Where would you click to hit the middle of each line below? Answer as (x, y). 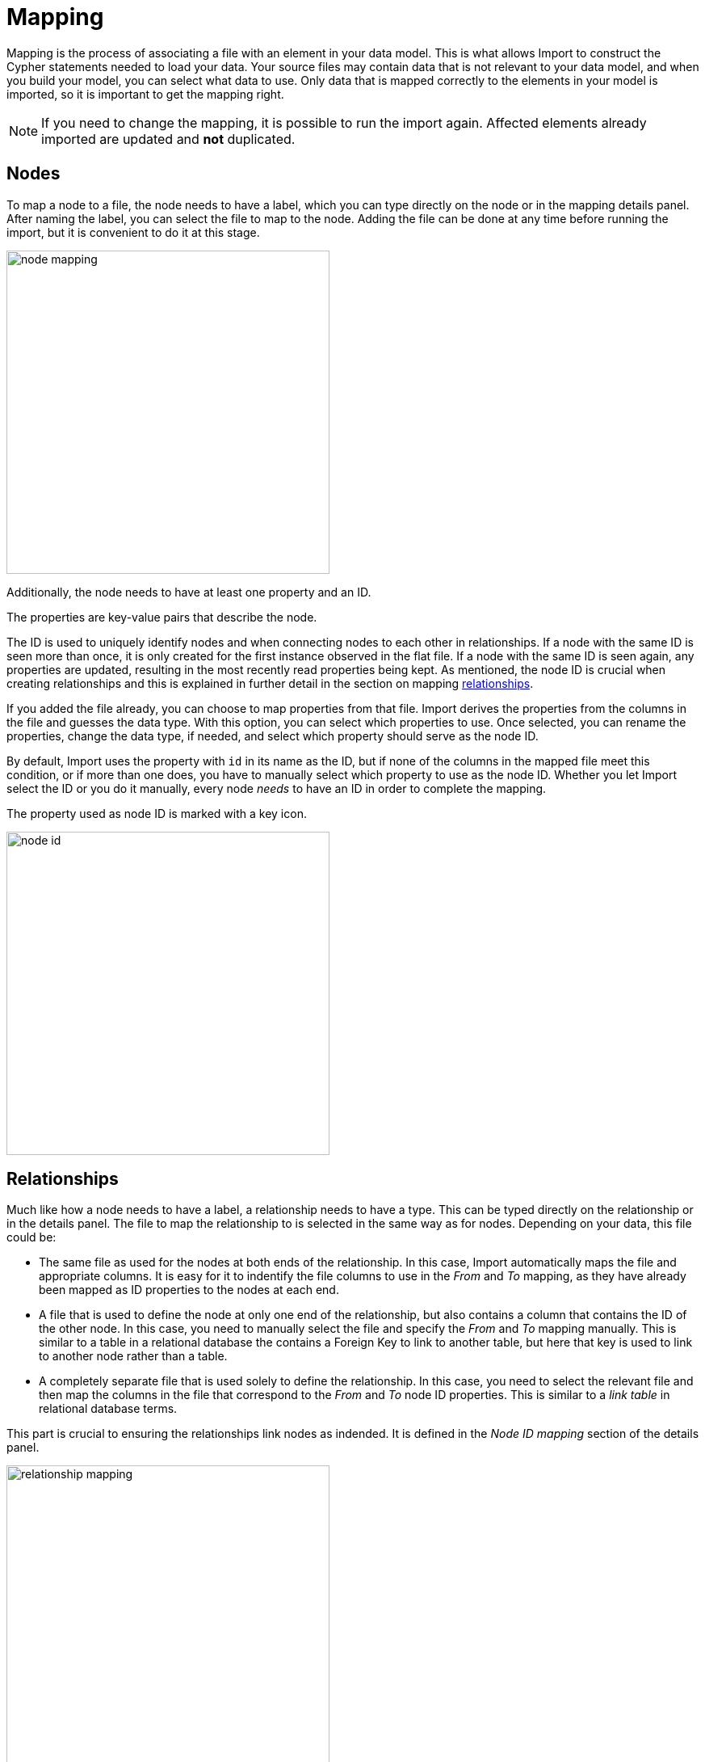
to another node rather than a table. (133, 1356)
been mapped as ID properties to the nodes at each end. (189, 1290)
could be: (31, 1237)
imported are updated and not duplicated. (168, 139)
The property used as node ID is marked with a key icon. (157, 813)
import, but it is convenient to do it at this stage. (133, 232)
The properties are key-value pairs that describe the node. (162, 617)
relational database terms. (108, 1409)
